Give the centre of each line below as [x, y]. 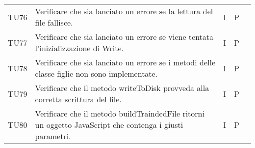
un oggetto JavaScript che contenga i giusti [109, 125]
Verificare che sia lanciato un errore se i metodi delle [125, 62]
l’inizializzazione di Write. [79, 48]
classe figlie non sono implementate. [96, 74]
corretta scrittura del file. [78, 99]
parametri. [53, 136]
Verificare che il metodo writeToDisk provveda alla [122, 88]
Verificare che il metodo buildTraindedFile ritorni [120, 113]
